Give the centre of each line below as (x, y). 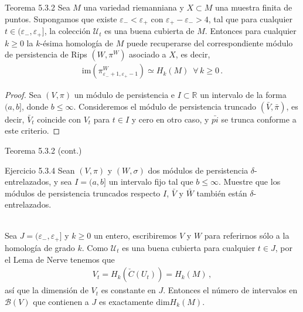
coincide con (59, 119)
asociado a (148, 54)
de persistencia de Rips (46, 54)
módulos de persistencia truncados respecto (83, 193)
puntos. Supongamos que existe (61, 18)
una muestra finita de (253, 7)
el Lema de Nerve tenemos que (60, 259)
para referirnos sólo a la (247, 235)
